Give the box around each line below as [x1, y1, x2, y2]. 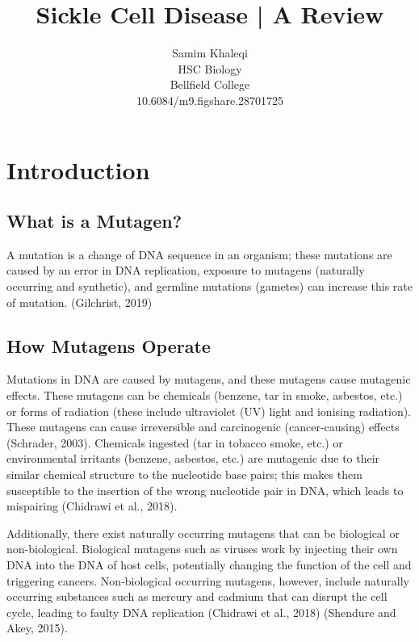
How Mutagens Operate [6, 333, 211, 358]
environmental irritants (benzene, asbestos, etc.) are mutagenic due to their [6, 450, 380, 467]
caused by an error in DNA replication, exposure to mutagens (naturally [6, 262, 365, 279]
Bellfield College [170, 76, 250, 93]
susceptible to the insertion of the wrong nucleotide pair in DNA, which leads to [6, 481, 404, 498]
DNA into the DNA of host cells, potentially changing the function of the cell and [6, 556, 412, 573]
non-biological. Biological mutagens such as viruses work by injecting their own [6, 540, 398, 557]
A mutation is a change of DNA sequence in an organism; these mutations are [6, 245, 392, 262]
